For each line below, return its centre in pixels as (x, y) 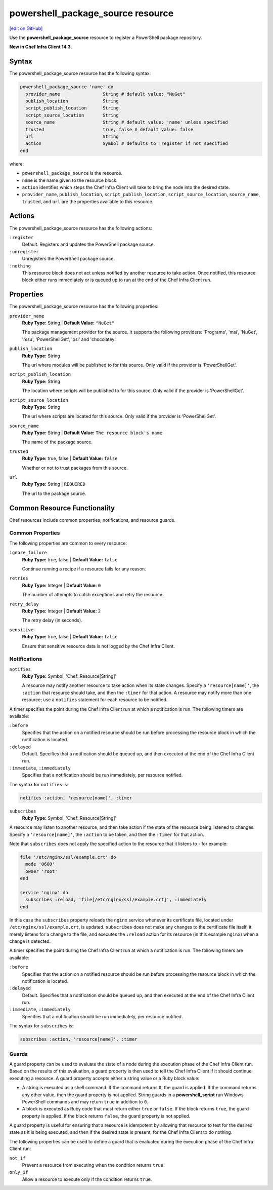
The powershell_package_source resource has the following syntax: (80, 73)
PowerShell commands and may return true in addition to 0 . (85, 1101)
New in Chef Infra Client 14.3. (41, 47)
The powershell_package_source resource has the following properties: (84, 306)
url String (72, 136)
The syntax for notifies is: (39, 784)
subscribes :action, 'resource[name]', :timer (79, 1039)
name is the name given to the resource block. (70, 180)
